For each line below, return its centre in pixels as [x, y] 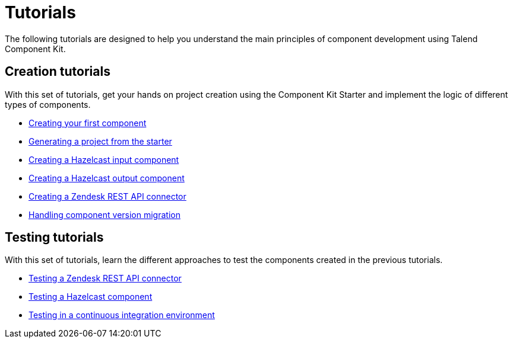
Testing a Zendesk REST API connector [105, 278]
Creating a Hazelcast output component [107, 178]
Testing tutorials [54, 238]
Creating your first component [88, 123]
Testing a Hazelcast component [91, 297]
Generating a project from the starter [100, 141]
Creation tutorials [58, 72]
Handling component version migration [104, 214]
